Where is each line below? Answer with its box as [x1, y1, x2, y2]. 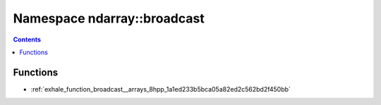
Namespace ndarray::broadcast [13, 11, 205, 26]
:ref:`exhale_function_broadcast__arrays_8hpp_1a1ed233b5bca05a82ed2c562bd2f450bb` [30, 85, 291, 93]
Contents [13, 35, 42, 44]
